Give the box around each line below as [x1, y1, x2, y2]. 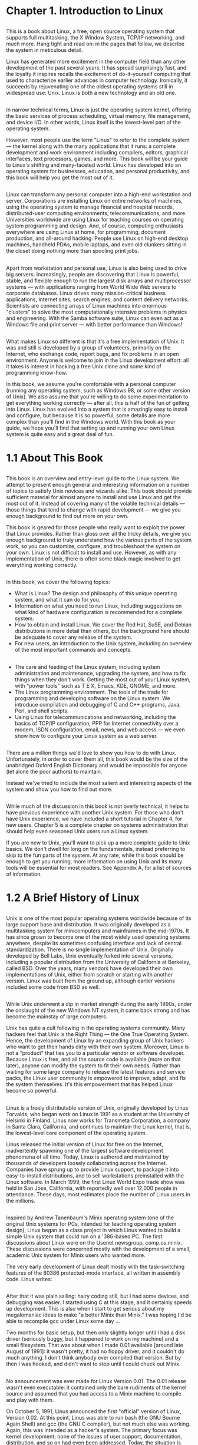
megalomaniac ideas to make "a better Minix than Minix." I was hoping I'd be [6, 1311, 192, 1318]
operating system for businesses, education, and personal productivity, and [6, 167, 190, 174]
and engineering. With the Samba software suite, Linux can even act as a [6, 314, 184, 322]
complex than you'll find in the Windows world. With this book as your [6, 418, 176, 425]
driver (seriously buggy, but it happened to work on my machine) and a [6, 1335, 179, 1342]
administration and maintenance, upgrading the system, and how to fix [14, 669, 187, 677]
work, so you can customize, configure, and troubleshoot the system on [6, 542, 181, 549]
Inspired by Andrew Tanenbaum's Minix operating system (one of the [6, 1214, 174, 1221]
